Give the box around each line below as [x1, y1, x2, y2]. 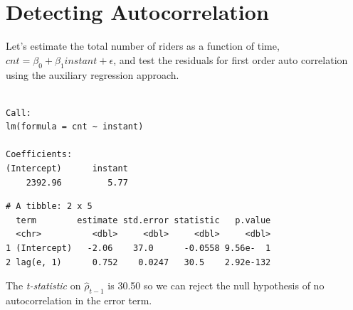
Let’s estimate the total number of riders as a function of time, [6, 38, 280, 53]
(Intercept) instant [6, 164, 128, 174]
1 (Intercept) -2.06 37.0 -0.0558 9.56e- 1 [6, 243, 271, 254]
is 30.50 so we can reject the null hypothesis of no [107, 278, 325, 293]
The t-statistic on [6, 278, 81, 293]
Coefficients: [6, 149, 73, 160]
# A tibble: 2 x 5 [6, 201, 93, 212]
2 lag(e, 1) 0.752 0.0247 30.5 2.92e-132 [6, 257, 271, 267]
